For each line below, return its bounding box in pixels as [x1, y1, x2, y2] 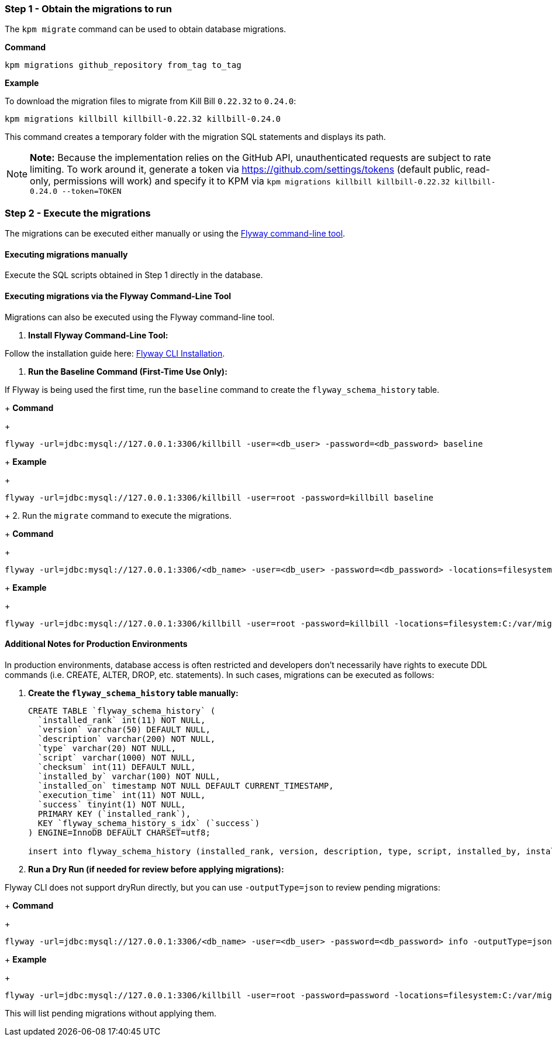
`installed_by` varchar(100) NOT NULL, [37, 771, 220, 781]
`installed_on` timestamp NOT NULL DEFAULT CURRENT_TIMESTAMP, [37, 780, 334, 790]
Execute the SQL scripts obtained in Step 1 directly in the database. [5, 270, 263, 280]
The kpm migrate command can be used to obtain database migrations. [5, 24, 287, 35]
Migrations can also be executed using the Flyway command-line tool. [5, 311, 275, 322]
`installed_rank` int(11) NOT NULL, [37, 715, 206, 725]
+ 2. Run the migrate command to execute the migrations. [5, 510, 232, 520]
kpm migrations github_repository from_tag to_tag [5, 60, 241, 70]
